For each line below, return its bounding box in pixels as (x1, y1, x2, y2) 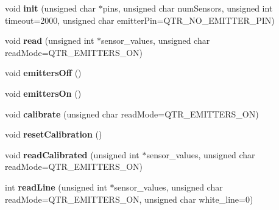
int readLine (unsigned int (5, 180, 107, 193)
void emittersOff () (5, 66, 82, 79)
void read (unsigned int (5, 34, 94, 47)
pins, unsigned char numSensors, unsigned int (102, 2, 273, 14)
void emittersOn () (5, 86, 82, 99)
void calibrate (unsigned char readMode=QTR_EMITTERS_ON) (5, 107, 259, 120)
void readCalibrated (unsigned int (5, 148, 139, 161)
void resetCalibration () (5, 128, 102, 141)
